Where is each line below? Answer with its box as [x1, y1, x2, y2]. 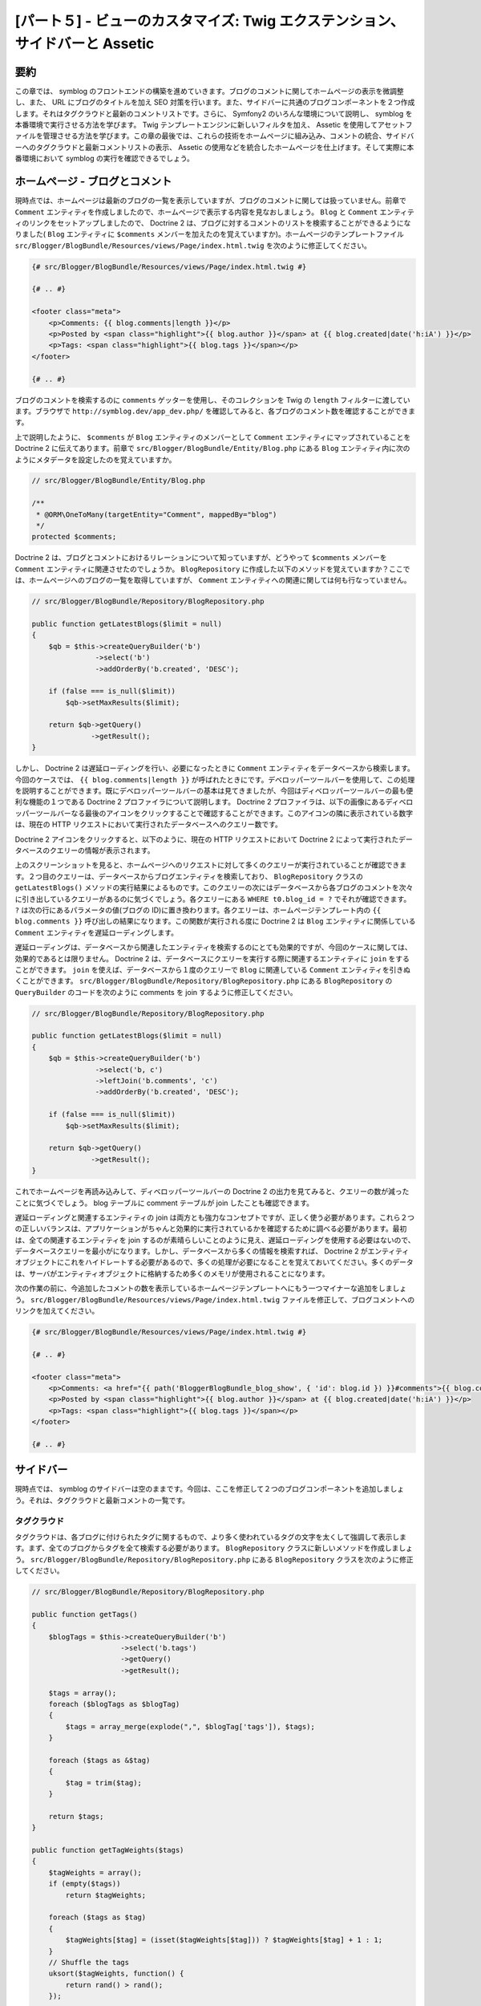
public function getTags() [31, 1610, 138, 1618]
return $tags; [48, 1812, 104, 1821]
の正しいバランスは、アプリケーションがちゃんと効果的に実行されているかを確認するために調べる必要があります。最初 [14, 1224, 407, 1233]
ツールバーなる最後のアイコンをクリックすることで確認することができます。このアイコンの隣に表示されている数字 [35, 808, 414, 818]
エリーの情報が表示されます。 [56, 845, 155, 855]
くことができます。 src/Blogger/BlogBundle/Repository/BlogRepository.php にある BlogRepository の [14, 976, 393, 986]
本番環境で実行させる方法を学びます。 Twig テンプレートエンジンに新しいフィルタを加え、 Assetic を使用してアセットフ [14, 120, 413, 130]
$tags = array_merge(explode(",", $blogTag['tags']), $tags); [65, 1722, 316, 1731]
